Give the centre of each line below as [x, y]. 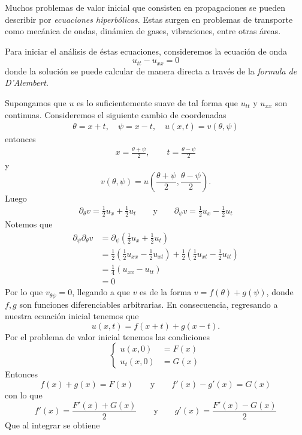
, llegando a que [101, 292]
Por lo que [24, 292]
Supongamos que [36, 103]
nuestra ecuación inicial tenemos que [72, 316]
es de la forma [166, 292]
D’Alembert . [27, 82]
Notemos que [29, 224]
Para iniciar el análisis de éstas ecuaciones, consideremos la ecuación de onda [146, 51]
